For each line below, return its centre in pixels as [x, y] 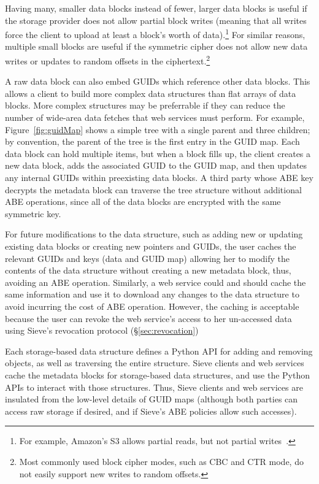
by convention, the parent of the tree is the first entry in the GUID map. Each [152, 141]
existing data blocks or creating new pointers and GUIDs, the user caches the [151, 246]
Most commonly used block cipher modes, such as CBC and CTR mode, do [161, 461]
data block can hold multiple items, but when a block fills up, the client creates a [158, 153]
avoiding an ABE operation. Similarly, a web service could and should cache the [156, 282]
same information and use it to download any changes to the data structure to [152, 294]
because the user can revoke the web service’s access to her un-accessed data [148, 318]
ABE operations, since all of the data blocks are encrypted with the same [143, 202]
